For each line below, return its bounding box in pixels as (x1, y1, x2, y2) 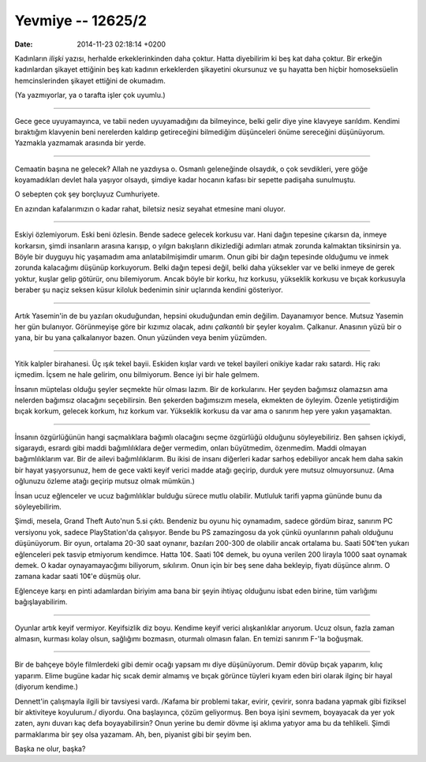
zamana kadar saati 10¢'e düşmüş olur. (14, 572, 141, 581)
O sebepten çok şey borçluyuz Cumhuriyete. (14, 189, 160, 199)
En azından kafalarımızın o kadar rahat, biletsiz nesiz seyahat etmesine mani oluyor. (14, 204, 286, 213)
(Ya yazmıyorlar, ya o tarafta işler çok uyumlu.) (14, 91, 166, 100)
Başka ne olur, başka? (14, 744, 86, 753)
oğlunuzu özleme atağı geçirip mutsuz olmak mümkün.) (14, 476, 195, 486)
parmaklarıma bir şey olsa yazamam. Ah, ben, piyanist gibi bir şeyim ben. (14, 730, 252, 739)
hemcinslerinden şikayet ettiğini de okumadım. (14, 76, 166, 85)
